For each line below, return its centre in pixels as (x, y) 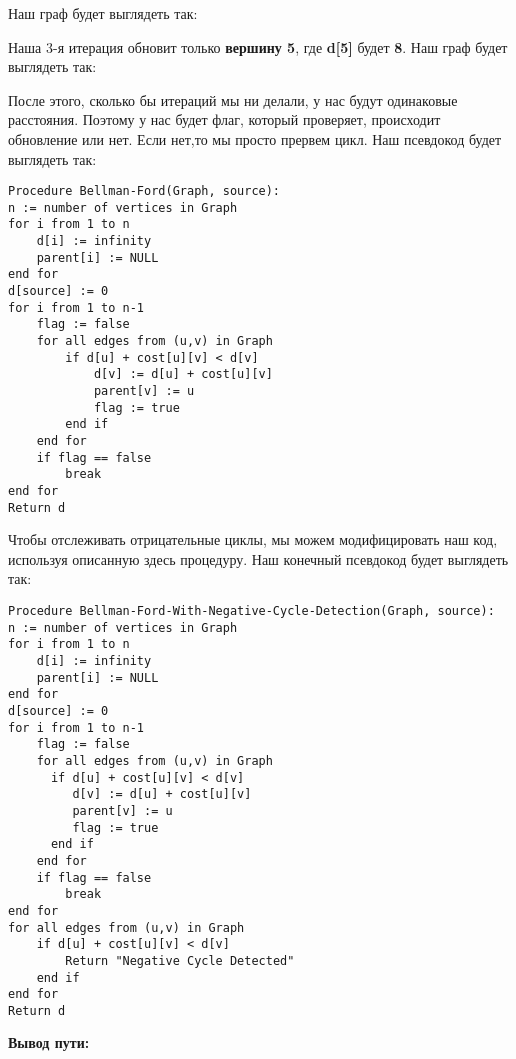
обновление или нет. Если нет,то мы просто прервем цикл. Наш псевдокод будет (255, 138)
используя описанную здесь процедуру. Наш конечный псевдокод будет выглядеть (258, 558)
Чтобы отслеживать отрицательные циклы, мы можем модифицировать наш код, (253, 539)
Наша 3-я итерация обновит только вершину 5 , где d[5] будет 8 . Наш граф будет (258, 46)
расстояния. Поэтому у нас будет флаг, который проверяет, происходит (224, 119)
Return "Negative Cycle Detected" (180, 960)
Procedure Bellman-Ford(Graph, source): (144, 191)
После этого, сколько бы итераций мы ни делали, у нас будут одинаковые (233, 99)
